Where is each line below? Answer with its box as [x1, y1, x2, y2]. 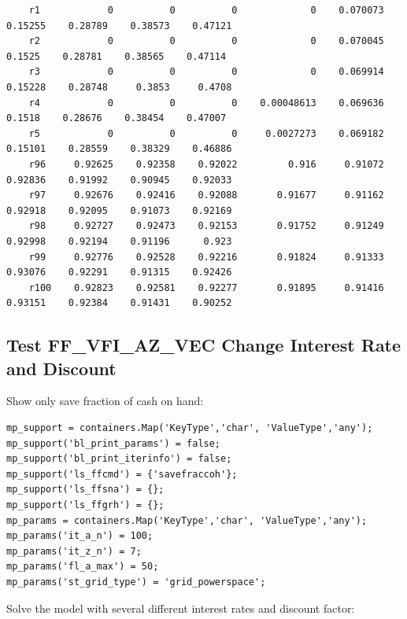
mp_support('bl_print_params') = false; [6, 437, 221, 449]
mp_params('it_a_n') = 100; [6, 530, 154, 542]
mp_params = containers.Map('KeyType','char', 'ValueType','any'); [6, 514, 368, 526]
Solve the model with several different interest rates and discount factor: [6, 599, 355, 616]
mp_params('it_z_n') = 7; [6, 545, 142, 557]
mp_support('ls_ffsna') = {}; [6, 484, 165, 496]
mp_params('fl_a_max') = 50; [6, 561, 159, 573]
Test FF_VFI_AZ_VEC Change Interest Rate [6, 333, 401, 357]
